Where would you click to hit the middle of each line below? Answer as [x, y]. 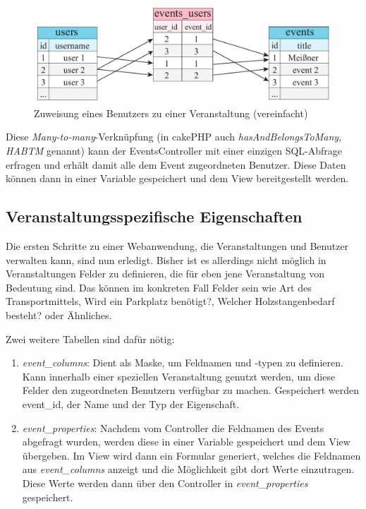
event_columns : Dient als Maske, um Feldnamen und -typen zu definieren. [183, 363]
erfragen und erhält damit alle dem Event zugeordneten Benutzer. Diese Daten [176, 164]
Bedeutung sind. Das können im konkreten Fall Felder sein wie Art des [159, 287]
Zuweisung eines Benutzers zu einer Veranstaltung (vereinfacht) [171, 113]
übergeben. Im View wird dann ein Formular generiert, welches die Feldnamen [191, 455]
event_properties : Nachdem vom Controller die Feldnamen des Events [173, 427]
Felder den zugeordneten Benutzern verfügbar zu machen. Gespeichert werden [191, 390]
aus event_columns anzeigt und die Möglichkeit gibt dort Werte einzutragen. [188, 469]
